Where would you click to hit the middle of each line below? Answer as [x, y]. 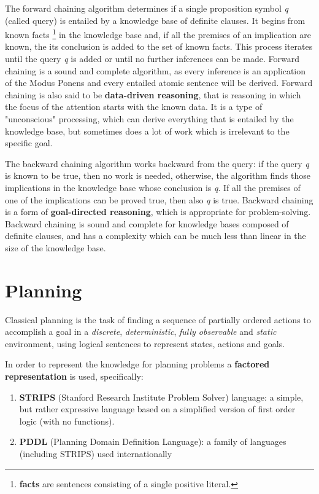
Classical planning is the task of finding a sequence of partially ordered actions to [158, 319]
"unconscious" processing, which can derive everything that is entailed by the [149, 119]
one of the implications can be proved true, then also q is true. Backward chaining [159, 199]
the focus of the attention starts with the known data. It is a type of [134, 107]
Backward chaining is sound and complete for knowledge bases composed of [147, 223]
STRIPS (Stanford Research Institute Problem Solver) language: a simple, [161, 397]
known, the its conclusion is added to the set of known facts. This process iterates [159, 46]
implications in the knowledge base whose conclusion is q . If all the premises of [153, 187]
